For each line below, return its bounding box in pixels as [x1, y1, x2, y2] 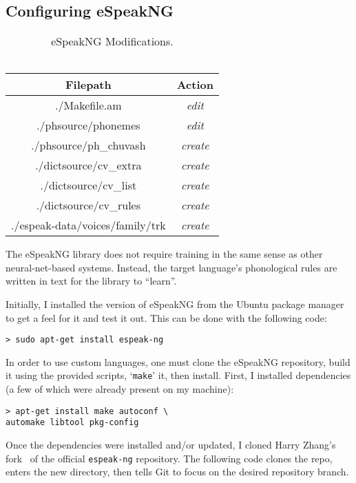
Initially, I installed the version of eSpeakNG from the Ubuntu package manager [6, 296, 344, 311]
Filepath [65, 76, 112, 93]
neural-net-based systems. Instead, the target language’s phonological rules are [6, 260, 337, 274]
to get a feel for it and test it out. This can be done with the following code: [6, 310, 327, 325]
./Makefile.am [55, 97, 122, 114]
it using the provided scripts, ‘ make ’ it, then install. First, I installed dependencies [6, 368, 351, 382]
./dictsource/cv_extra [35, 157, 142, 174]
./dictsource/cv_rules [36, 197, 141, 214]
